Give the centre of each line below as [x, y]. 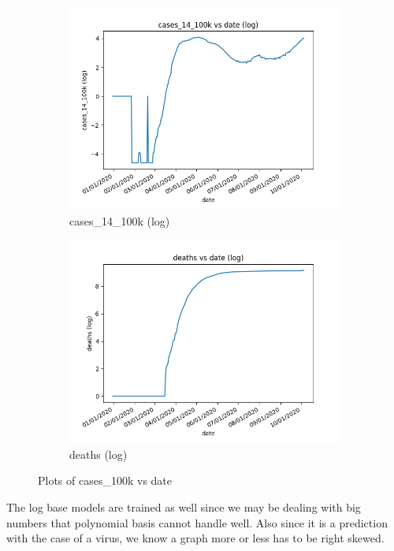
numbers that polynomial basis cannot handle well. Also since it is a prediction [197, 522]
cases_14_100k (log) [120, 220]
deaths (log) [98, 454]
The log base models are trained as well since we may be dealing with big [184, 506]
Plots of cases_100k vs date [105, 480]
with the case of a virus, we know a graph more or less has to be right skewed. [195, 538]
